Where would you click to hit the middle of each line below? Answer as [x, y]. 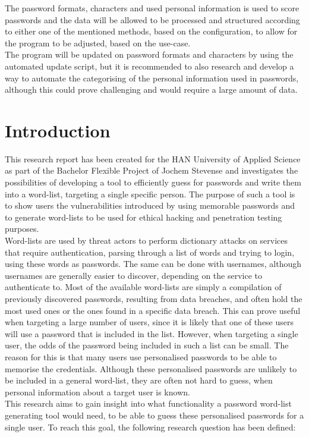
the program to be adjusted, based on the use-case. [98, 43]
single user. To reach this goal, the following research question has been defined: [150, 427]
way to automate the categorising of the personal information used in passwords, [152, 78]
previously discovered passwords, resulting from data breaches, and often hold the [154, 298]
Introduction [58, 130]
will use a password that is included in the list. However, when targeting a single [152, 333]
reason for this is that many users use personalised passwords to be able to [141, 356]
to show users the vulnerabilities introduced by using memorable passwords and [150, 205]
